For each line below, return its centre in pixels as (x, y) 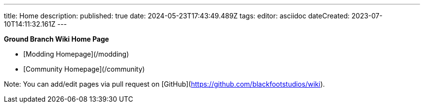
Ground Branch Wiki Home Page (57, 39)
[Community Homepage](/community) (84, 69)
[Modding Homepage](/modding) (76, 54)
